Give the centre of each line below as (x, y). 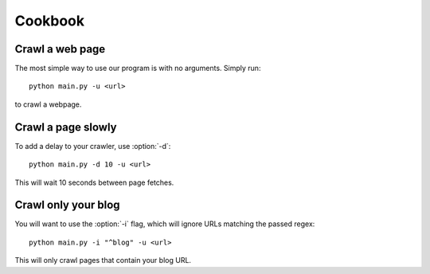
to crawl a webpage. (48, 104)
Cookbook (50, 21)
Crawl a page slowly (66, 127)
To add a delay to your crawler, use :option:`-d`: (93, 146)
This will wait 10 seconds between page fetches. (94, 182)
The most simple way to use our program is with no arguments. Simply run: (138, 68)
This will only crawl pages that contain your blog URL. (103, 260)
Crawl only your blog (67, 205)
